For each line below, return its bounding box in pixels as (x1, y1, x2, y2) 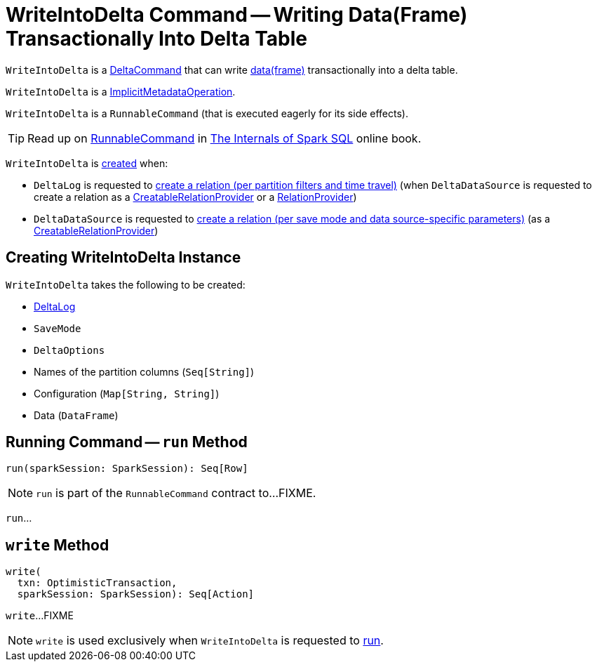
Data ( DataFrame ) (34, 409, 119, 421)
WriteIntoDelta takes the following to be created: (6, 278, 246, 291)
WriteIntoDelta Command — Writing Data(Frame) (6, 3, 468, 27)
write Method (6, 536, 109, 554)
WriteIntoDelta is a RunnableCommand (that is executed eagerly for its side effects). (6, 107, 409, 119)
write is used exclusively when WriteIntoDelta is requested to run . (36, 633, 384, 648)
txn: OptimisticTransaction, (17, 577, 177, 589)
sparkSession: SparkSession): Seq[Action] (17, 588, 255, 600)
